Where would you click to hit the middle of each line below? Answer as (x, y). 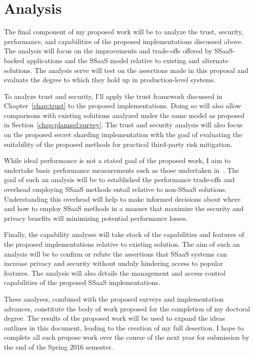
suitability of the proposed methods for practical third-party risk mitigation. (118, 144)
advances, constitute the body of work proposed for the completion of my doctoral (127, 308)
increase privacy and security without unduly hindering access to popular (114, 263)
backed (14, 60)
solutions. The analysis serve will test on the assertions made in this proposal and (126, 70)
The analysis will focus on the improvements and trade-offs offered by (108, 51)
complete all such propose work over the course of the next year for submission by (127, 337)
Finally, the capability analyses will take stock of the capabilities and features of (124, 234)
